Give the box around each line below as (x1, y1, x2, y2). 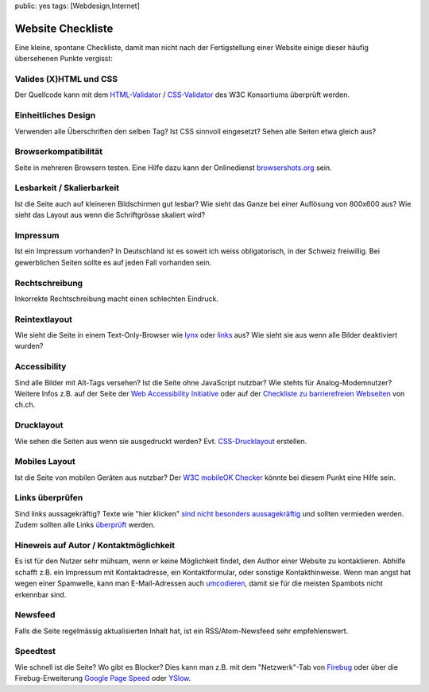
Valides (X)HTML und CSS (14, 74, 118, 85)
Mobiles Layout (14, 456, 75, 467)
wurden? (14, 342, 44, 351)
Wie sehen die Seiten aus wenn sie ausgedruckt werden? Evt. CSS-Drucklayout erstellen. (14, 436, 307, 446)
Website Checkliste (14, 21, 114, 35)
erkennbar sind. (14, 590, 67, 599)
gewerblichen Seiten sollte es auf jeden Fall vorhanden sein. (14, 257, 212, 267)
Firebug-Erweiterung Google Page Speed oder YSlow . (14, 674, 191, 683)
